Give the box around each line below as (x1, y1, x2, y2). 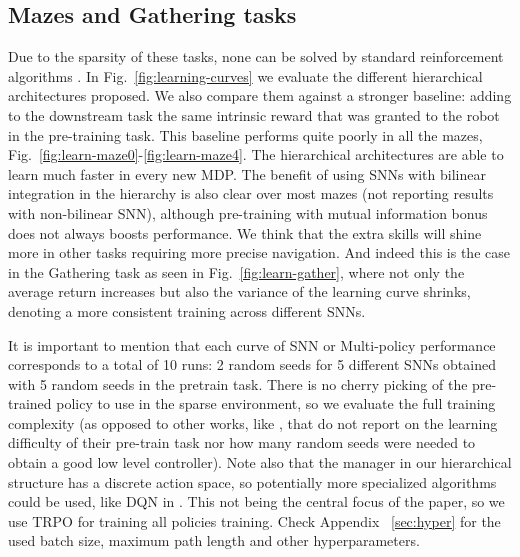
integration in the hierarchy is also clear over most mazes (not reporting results (8, 183, 494, 204)
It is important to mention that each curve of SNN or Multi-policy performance (8, 334, 496, 355)
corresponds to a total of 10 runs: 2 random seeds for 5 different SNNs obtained (8, 354, 496, 375)
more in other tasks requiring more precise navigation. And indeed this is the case (8, 242, 510, 263)
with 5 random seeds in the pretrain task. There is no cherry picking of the (8, 373, 468, 394)
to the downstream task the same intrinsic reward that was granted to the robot (8, 104, 500, 125)
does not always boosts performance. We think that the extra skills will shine (8, 222, 482, 243)
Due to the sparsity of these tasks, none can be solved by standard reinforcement (8, 46, 504, 67)
